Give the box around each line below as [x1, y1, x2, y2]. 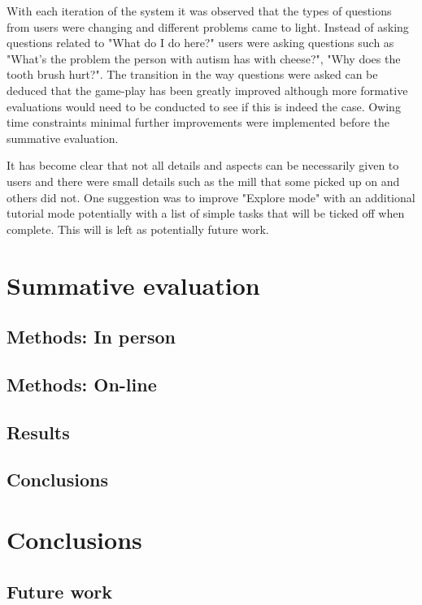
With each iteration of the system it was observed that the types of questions [7, 2, 392, 19]
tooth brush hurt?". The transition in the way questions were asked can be [7, 66, 378, 83]
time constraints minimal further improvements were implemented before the [7, 114, 389, 131]
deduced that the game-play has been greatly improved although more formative [7, 81, 408, 98]
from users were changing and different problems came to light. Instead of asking [7, 18, 409, 35]
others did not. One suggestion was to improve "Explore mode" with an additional [7, 188, 415, 205]
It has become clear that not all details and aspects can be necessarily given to [7, 157, 399, 174]
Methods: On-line [7, 371, 157, 396]
